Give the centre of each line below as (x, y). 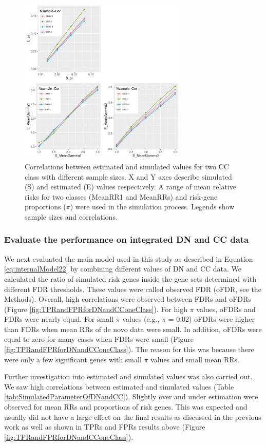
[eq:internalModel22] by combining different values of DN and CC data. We (123, 269)
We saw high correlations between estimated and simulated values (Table (119, 386)
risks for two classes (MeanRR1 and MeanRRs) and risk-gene (121, 196)
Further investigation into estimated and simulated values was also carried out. (128, 376)
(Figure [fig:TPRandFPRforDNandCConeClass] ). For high (96, 309)
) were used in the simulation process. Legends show (152, 207)
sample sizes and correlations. (71, 216)
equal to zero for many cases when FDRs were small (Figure (99, 339)
